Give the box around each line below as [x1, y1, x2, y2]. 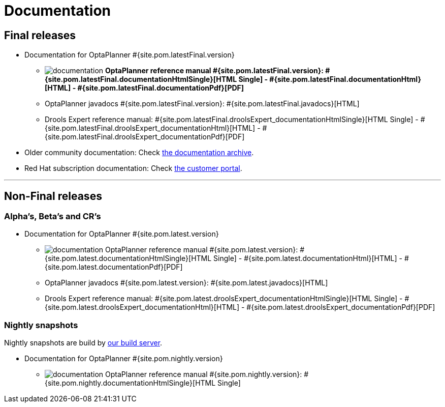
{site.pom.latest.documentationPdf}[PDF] [45, 263, 183, 272]
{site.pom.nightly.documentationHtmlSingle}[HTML [45, 379, 216, 388]
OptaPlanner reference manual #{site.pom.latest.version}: [105, 245, 298, 254]
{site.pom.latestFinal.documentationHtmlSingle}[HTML [45, 75, 237, 84]
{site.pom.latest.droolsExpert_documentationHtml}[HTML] [45, 303, 240, 312]
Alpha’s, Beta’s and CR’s [4, 211, 101, 222]
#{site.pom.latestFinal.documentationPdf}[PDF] [77, 83, 244, 93]
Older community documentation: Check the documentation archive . [24, 148, 254, 157]
